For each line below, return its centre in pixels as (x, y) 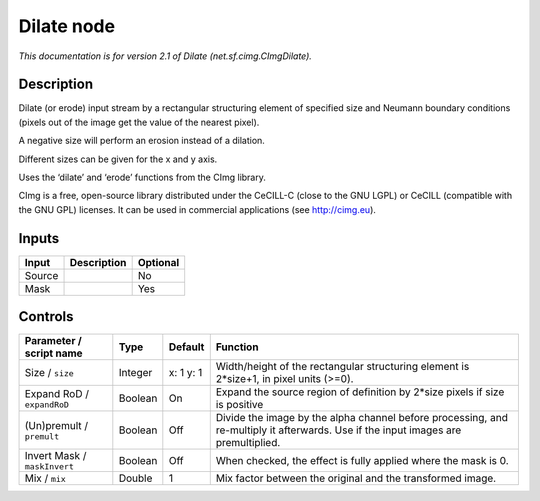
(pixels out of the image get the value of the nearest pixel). (139, 122)
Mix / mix (45, 478)
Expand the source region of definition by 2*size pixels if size (360, 392)
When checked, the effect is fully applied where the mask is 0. (362, 460)
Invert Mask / (55, 456)
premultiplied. (248, 443)
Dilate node (66, 26)
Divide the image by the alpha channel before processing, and (362, 418)
